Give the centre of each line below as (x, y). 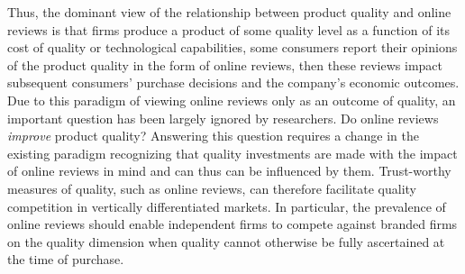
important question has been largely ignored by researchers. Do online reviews (223, 118)
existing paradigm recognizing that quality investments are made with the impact (232, 153)
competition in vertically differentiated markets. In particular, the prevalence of (227, 206)
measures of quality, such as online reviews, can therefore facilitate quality (212, 188)
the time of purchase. (66, 259)
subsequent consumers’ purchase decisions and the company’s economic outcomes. (233, 82)
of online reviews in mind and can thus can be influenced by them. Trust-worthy (229, 171)
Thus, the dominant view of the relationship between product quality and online (229, 12)
